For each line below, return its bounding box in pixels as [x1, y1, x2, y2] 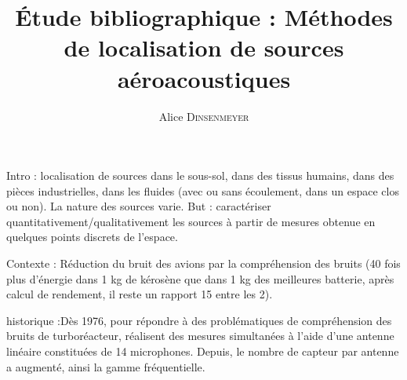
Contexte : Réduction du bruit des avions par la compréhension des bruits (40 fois [6, 255, 401, 272]
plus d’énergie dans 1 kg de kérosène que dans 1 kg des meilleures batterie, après [6, 270, 394, 287]
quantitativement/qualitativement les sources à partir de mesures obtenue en [6, 213, 376, 229]
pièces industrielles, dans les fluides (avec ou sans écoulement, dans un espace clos [6, 182, 399, 199]
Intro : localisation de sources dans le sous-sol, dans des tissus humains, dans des [6, 167, 394, 184]
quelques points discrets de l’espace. [6, 228, 178, 245]
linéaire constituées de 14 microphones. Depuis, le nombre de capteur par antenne [6, 343, 399, 360]
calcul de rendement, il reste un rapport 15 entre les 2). [6, 286, 273, 302]
